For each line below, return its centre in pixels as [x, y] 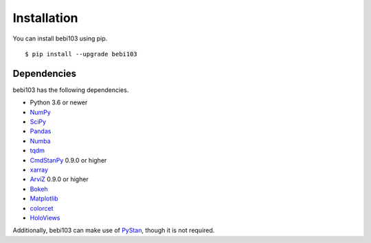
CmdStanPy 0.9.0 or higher [68, 160]
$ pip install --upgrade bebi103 [81, 54]
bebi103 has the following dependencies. [71, 90]
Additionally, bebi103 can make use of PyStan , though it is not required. [114, 231]
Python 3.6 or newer [59, 102]
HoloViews [45, 218]
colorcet [42, 208]
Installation [45, 18]
